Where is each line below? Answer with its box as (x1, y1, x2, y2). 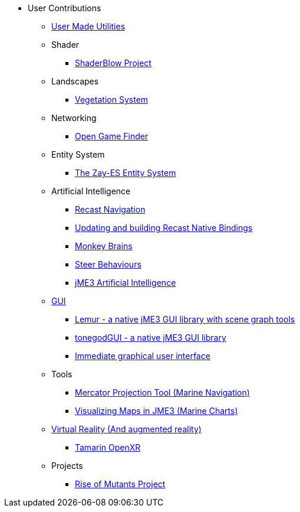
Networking (51, 113, 97, 123)
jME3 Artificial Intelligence (75, 278, 176, 288)
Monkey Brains (75, 241, 133, 251)
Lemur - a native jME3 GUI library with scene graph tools (75, 314, 295, 324)
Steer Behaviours (75, 259, 141, 269)
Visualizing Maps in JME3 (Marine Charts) (75, 406, 238, 416)
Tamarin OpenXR (75, 442, 141, 452)
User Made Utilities (51, 21, 126, 31)
